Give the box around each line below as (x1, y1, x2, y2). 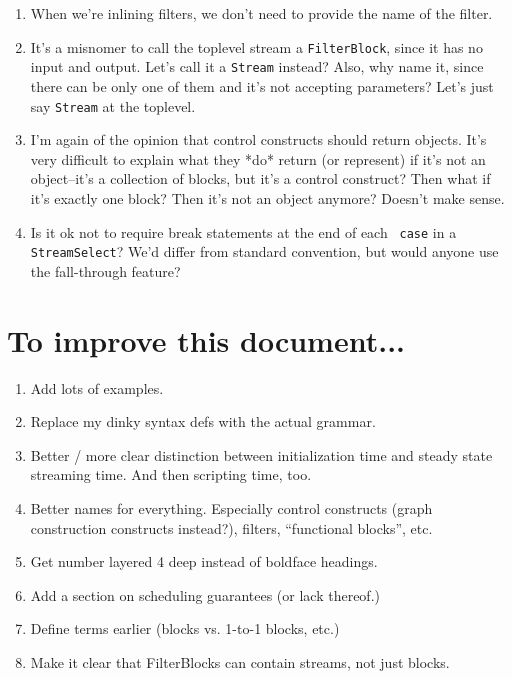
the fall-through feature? (30, 260, 181, 281)
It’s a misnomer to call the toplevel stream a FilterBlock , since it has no (30, 36, 483, 57)
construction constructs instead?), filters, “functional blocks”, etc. (30, 517, 433, 538)
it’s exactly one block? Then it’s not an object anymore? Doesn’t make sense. (30, 187, 505, 208)
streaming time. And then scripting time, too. (30, 464, 312, 485)
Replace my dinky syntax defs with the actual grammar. (30, 411, 376, 432)
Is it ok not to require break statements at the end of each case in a (30, 221, 457, 242)
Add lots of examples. (30, 377, 164, 398)
